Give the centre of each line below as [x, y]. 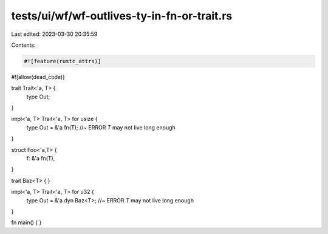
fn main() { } [26, 222]
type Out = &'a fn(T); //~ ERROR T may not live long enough [101, 127]
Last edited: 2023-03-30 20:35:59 [54, 34]
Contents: [23, 45]
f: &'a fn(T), [41, 159]
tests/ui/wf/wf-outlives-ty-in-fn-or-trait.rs [122, 16]
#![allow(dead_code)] [38, 77]
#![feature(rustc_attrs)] [63, 61]
